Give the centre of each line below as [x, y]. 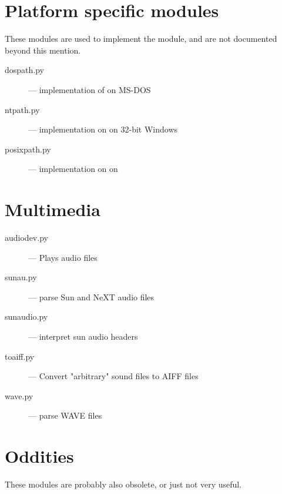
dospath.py [24, 70]
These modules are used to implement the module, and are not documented [141, 39]
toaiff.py [20, 356]
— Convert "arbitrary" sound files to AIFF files [113, 376]
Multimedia [53, 209]
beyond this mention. [43, 50]
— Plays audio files [63, 257]
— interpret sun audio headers [83, 336]
